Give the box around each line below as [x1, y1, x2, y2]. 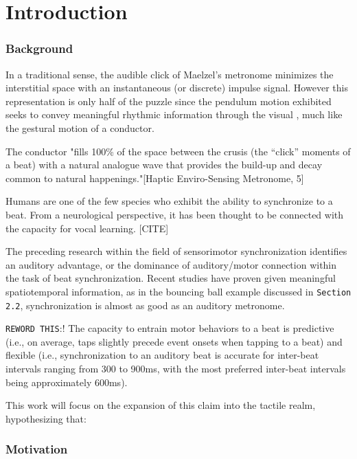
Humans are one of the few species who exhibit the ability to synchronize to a [5, 194, 333, 208]
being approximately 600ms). [5, 374, 128, 389]
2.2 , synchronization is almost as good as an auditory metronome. [5, 298, 285, 312]
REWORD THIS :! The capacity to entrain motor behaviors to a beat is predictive [5, 321, 334, 335]
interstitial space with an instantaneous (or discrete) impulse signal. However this [5, 80, 348, 95]
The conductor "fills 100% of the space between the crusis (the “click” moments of [5, 144, 351, 158]
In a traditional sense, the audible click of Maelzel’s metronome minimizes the [5, 67, 334, 81]
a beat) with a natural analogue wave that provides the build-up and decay [5, 157, 323, 172]
